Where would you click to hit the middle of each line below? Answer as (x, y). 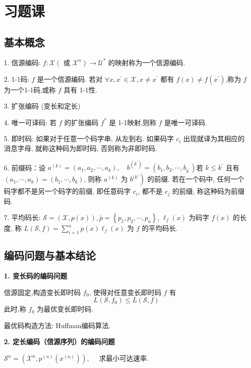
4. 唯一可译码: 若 (30, 122)
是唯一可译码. (186, 122)
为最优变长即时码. (65, 309)
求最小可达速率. (124, 358)
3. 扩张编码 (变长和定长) (42, 106)
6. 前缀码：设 (25, 167)
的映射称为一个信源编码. (147, 62)
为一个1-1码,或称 (30, 89)
